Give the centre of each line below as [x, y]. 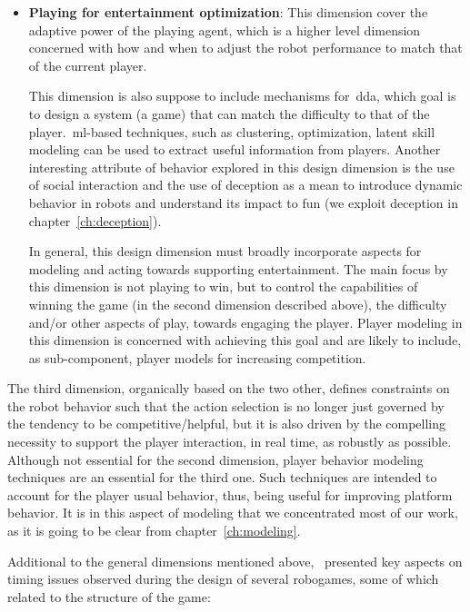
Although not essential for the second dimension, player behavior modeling [215, 459]
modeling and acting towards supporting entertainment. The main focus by [238, 268]
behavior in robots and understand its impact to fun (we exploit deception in [243, 202]
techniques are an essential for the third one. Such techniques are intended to [222, 477]
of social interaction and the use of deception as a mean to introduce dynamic [245, 185]
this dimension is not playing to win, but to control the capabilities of [223, 286]
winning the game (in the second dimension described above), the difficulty [238, 304]
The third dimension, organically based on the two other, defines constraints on [229, 388]
